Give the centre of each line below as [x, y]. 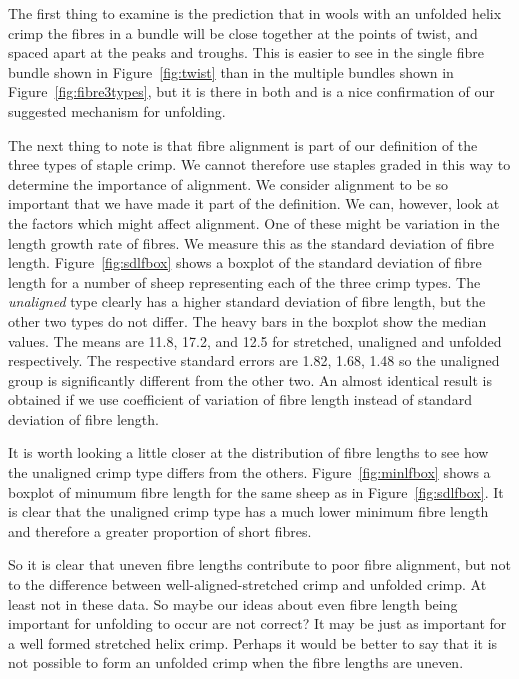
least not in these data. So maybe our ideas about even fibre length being [233, 603]
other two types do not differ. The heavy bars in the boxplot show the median [247, 320]
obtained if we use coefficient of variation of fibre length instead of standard [240, 399]
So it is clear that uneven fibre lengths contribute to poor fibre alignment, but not [259, 564]
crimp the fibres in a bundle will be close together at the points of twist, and [243, 32]
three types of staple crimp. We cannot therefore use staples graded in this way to [259, 164]
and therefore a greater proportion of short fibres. [160, 530]
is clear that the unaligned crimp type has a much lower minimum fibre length [248, 511]
